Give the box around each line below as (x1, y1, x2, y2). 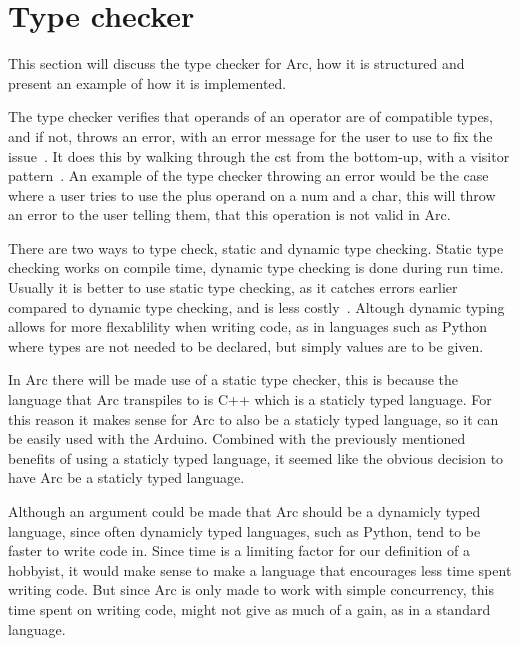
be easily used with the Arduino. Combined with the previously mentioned (8, 428, 466, 449)
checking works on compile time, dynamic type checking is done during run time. (8, 257, 504, 278)
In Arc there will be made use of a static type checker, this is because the (8, 369, 458, 390)
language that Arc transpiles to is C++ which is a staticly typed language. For (8, 389, 492, 410)
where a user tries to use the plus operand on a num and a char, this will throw (8, 184, 496, 205)
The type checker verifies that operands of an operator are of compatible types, (8, 106, 494, 127)
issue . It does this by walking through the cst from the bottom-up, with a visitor (8, 145, 510, 166)
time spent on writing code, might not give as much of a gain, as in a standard (8, 598, 491, 619)
